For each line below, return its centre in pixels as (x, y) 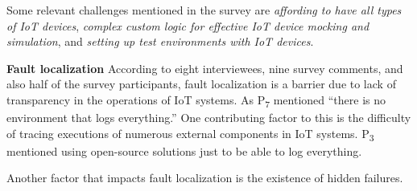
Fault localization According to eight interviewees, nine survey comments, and (205, 68)
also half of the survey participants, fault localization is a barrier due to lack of (201, 84)
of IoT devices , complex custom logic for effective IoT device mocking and (188, 25)
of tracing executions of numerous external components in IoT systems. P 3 (190, 134)
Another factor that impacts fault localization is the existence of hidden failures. (205, 178)
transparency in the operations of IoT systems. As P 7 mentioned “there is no (196, 100)
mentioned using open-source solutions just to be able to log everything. (184, 150)
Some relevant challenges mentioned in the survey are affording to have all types (204, 10)
